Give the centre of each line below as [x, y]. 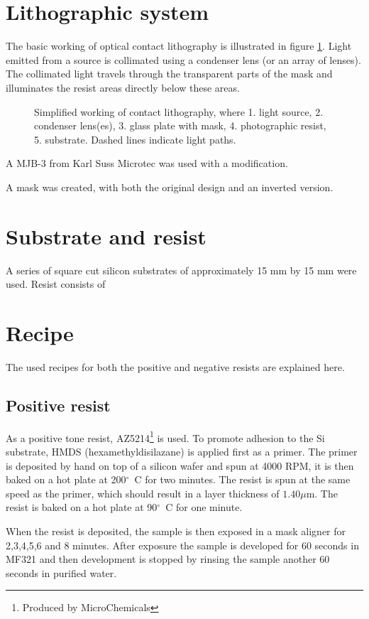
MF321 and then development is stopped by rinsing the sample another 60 [168, 559]
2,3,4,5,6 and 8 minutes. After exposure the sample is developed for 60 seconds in [182, 545]
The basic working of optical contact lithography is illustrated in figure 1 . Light [179, 46]
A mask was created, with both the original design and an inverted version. [170, 187]
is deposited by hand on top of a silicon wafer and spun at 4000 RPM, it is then [180, 465]
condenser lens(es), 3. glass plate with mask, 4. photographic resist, [180, 125]
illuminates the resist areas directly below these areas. [123, 87]
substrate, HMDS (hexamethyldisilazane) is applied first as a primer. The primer [182, 451]
